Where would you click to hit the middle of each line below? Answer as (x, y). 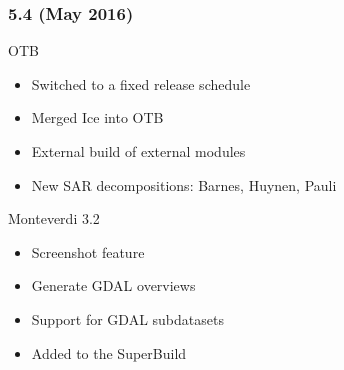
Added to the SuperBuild (109, 352)
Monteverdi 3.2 (54, 218)
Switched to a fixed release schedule (141, 83)
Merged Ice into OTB (97, 117)
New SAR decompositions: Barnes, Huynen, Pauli (184, 184)
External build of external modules (138, 151)
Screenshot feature (88, 251)
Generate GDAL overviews (113, 285)
